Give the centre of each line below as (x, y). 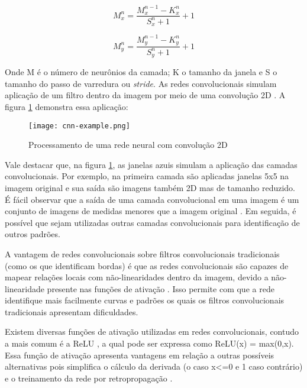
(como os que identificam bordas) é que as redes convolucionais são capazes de (147, 265)
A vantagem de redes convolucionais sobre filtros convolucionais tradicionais (142, 253)
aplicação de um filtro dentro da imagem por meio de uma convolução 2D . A (145, 95)
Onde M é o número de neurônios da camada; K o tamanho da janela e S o (141, 72)
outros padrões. (33, 234)
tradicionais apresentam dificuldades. (72, 311)
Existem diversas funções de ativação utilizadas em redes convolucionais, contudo (152, 332)
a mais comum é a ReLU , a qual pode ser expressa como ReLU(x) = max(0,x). (149, 343)
